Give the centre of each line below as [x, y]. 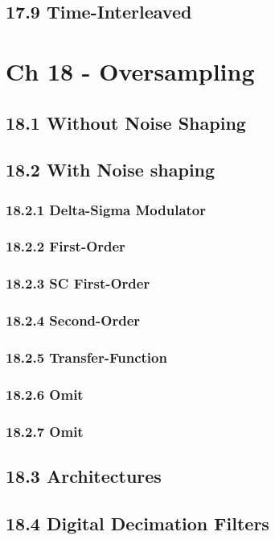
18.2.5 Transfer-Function [86, 357]
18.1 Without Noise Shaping [126, 122]
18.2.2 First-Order [66, 246]
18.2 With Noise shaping [111, 170]
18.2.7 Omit [45, 431]
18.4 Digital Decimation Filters [137, 523]
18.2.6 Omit [45, 394]
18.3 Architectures [84, 476]
